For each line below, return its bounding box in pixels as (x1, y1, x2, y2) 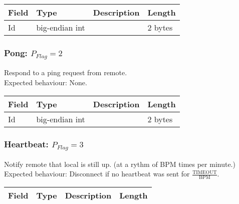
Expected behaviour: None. (4, 77, 87, 87)
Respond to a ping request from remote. (4, 67, 127, 78)
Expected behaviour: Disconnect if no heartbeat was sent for (4, 168, 190, 179)
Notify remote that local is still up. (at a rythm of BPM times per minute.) (4, 158, 235, 169)
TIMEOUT (192, 169, 217, 175)
